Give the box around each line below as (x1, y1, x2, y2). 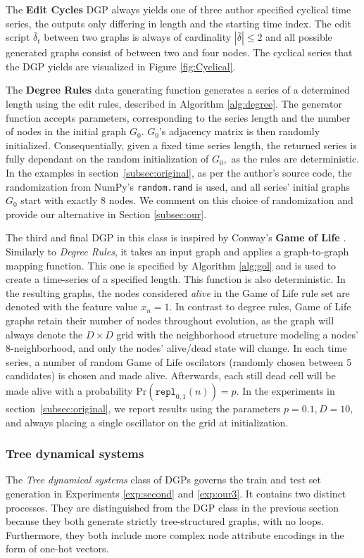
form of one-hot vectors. (6, 541, 109, 556)
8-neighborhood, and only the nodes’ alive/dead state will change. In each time (6, 341, 347, 355)
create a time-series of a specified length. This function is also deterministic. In (6, 272, 346, 286)
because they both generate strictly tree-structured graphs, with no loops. (6, 514, 325, 528)
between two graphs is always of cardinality (44, 30, 232, 44)
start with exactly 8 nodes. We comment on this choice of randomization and (20, 193, 353, 208)
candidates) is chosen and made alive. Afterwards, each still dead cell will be (6, 368, 336, 383)
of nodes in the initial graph (6, 124, 127, 139)
